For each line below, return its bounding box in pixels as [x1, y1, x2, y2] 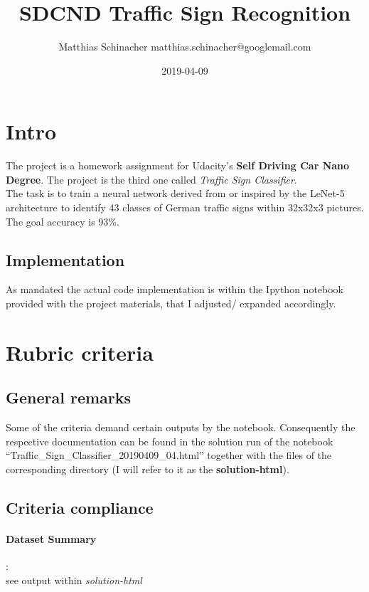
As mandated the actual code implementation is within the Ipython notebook [6, 282, 344, 297]
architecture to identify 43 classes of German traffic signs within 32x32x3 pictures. [6, 200, 364, 215]
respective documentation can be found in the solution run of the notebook [6, 433, 333, 448]
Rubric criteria [6, 337, 154, 366]
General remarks [6, 386, 132, 408]
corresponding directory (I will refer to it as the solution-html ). [6, 461, 289, 476]
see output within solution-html [6, 572, 142, 587]
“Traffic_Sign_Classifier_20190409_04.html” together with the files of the [6, 448, 332, 462]
